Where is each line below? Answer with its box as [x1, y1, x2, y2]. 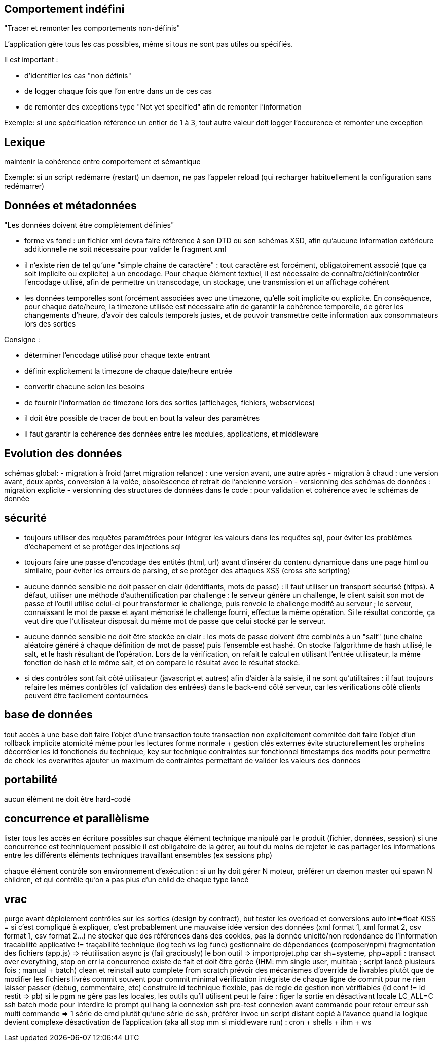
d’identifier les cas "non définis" [24, 71, 132, 80]
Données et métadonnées [4, 199, 137, 212]
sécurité [4, 512, 47, 525]
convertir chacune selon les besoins [24, 382, 145, 391]
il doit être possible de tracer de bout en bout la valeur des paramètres [24, 414, 260, 423]
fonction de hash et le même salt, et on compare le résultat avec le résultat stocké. [24, 658, 300, 667]
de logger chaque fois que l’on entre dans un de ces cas [24, 87, 212, 96]
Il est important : [4, 55, 58, 64]
